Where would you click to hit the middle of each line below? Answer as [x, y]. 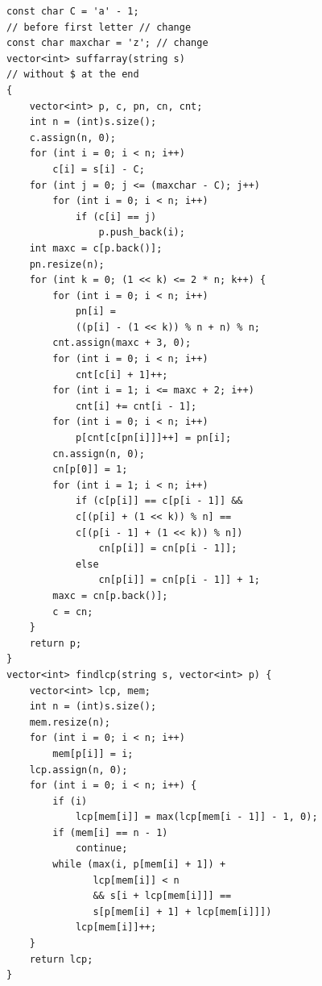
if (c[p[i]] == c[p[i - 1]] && [159, 501]
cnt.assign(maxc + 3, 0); [122, 343]
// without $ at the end [73, 75]
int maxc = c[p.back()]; [96, 248]
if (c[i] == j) [116, 216]
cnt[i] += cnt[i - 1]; [136, 406]
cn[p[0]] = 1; [90, 470]
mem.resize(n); [70, 722]
